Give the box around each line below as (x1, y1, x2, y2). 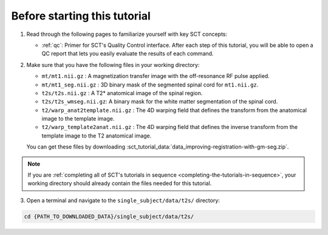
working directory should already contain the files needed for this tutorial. (27, 180, 212, 187)
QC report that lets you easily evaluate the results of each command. (41, 50, 214, 57)
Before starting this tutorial (11, 9, 151, 23)
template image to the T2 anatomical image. (41, 132, 152, 139)
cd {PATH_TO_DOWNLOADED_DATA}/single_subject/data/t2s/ (24, 213, 194, 220)
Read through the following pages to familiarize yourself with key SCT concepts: (26, 30, 228, 38)
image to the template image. (41, 115, 115, 122)
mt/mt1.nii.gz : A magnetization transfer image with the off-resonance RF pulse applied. (41, 72, 270, 80)
